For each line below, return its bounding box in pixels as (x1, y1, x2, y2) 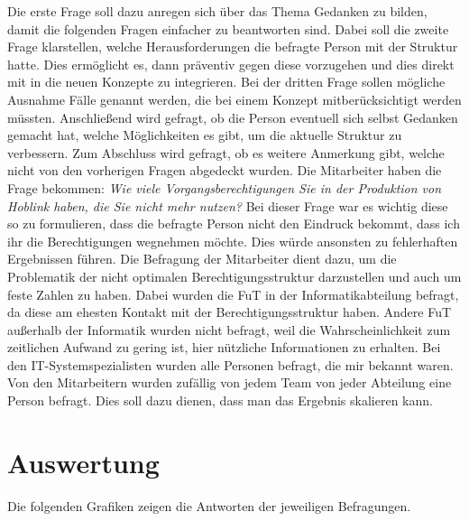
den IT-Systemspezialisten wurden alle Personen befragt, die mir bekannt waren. (7, 355, 454, 374)
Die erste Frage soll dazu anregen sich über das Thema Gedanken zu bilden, (7, 2, 428, 20)
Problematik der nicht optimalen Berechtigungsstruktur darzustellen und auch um (7, 266, 462, 285)
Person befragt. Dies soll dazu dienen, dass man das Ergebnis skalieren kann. (7, 391, 433, 410)
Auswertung (7, 443, 160, 480)
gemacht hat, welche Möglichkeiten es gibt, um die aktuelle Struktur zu (7, 126, 402, 144)
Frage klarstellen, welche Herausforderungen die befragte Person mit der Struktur (7, 37, 458, 56)
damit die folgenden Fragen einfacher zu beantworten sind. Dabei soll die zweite (7, 19, 449, 38)
